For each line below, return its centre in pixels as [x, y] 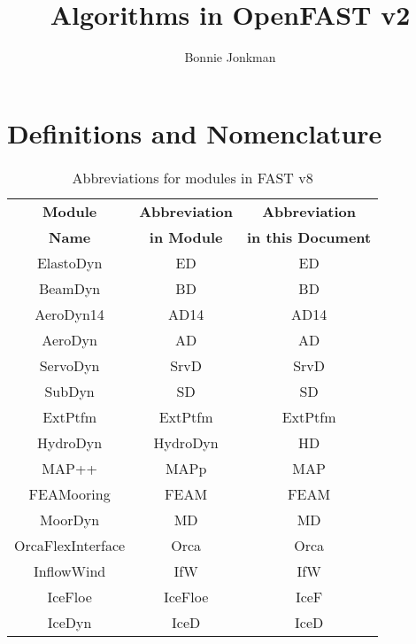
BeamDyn [69, 288]
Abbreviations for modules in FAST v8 [193, 177]
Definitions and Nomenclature [195, 132]
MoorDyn [70, 519]
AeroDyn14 [69, 314]
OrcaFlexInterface [70, 545]
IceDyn [69, 622]
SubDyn [69, 391]
